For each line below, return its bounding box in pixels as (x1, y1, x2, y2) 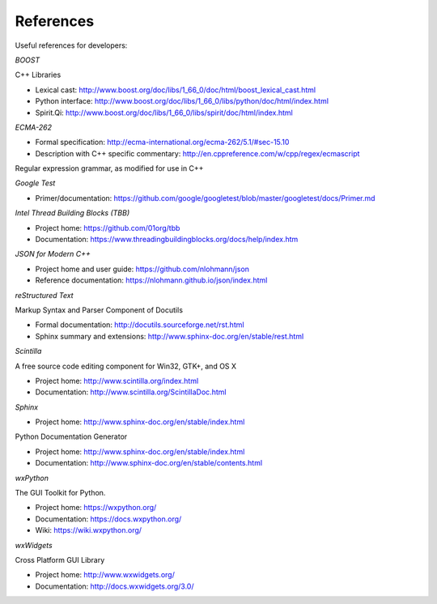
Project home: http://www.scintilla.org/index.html (35, 376, 199, 385)
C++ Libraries (15, 70, 62, 80)
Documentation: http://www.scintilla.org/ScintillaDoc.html (35, 387, 227, 397)
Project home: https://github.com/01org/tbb (35, 223, 180, 232)
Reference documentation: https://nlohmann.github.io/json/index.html (35, 275, 268, 285)
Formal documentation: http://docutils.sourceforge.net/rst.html (35, 320, 244, 330)
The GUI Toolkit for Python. (15, 488, 106, 498)
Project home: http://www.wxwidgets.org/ (35, 570, 176, 580)
